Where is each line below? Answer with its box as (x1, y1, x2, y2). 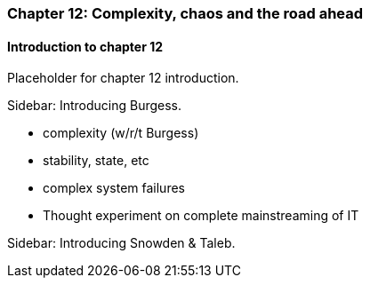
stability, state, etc (43, 153, 149, 169)
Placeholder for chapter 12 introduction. (7, 70, 239, 86)
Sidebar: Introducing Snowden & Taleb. (7, 235, 236, 251)
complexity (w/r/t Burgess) (43, 125, 199, 141)
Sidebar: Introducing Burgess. (7, 98, 182, 114)
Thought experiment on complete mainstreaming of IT (43, 208, 359, 224)
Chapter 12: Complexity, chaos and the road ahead (7, 4, 364, 22)
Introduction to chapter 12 (7, 38, 164, 54)
